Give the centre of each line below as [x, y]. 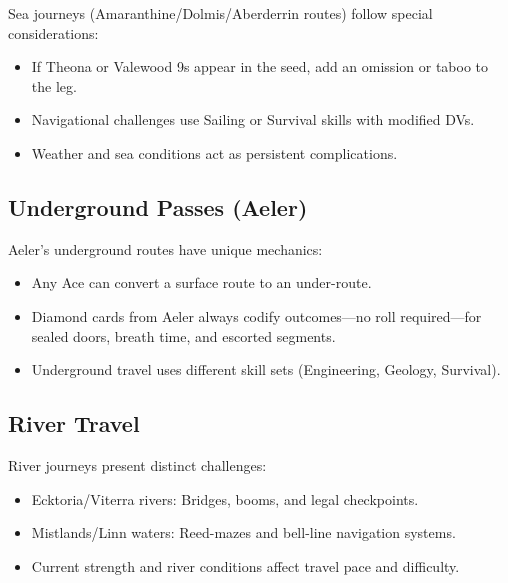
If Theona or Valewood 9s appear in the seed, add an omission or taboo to [259, 66]
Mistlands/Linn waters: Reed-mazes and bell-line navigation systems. [243, 532]
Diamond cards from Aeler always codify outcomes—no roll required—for [256, 315]
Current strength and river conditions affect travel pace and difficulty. [245, 565]
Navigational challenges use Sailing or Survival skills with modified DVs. [253, 119]
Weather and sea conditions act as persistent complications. [214, 152]
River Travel [74, 423]
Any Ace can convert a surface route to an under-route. [201, 282]
